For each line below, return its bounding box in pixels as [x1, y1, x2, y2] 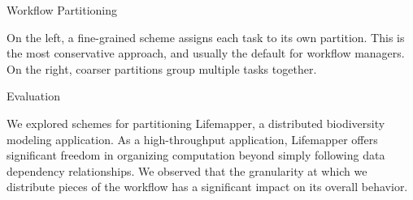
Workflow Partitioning [7, 2, 118, 18]
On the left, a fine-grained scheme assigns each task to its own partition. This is [7, 28, 405, 45]
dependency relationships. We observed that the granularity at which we [7, 162, 367, 179]
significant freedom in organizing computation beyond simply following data [7, 147, 385, 164]
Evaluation [7, 87, 60, 104]
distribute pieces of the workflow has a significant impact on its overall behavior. [7, 178, 408, 195]
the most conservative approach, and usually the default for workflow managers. [7, 45, 405, 62]
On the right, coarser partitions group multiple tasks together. [7, 60, 317, 77]
